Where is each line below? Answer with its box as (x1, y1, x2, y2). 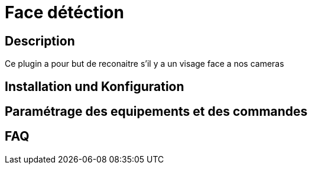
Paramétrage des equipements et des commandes (5, 104, 308, 119)
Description (5, 33, 75, 48)
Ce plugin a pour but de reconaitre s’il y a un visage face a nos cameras (5, 58, 284, 69)
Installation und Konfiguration (5, 79, 184, 94)
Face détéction (5, 2, 124, 22)
